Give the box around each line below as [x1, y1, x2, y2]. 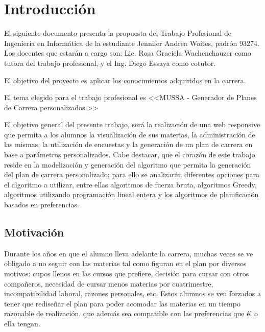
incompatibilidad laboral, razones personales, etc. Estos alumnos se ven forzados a [4, 288, 261, 299]
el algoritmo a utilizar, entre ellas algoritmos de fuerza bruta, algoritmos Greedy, [4, 179, 257, 189]
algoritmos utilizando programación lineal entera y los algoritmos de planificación [4, 189, 259, 200]
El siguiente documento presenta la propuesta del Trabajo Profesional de [4, 28, 231, 38]
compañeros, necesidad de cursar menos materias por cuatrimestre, [4, 278, 213, 289]
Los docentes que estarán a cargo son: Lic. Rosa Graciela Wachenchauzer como [4, 48, 251, 58]
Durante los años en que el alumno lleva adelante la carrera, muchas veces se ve [4, 248, 253, 258]
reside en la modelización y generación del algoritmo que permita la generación [4, 159, 251, 170]
